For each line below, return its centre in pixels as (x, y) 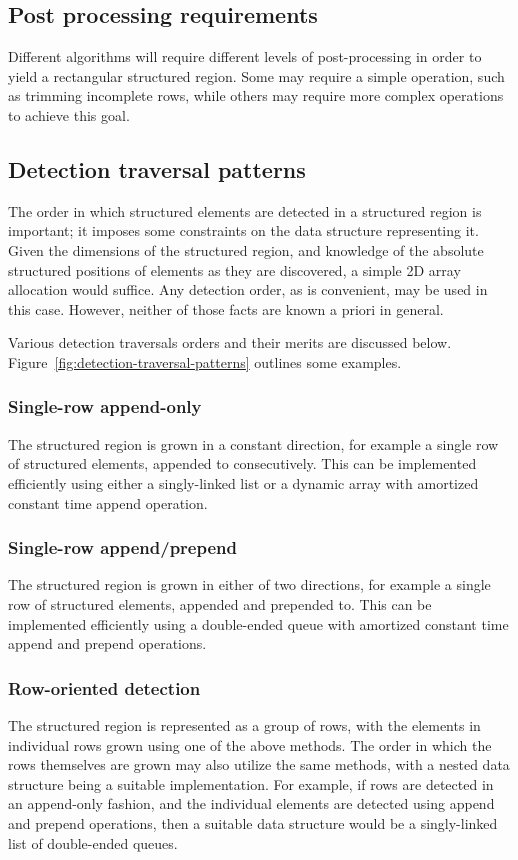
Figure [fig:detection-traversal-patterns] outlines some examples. (205, 361)
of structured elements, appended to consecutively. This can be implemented (242, 463)
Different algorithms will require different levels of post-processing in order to (245, 56)
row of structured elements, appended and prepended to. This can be (220, 603)
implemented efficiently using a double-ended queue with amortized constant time (258, 623)
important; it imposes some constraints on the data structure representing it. (243, 230)
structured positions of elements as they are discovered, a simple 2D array (234, 269)
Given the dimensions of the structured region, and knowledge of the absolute (246, 249)
